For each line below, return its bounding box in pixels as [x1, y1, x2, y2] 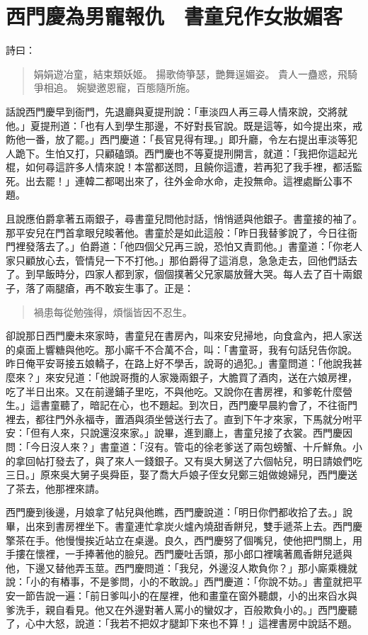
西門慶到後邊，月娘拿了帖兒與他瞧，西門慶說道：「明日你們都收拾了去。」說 [6, 505, 352, 519]
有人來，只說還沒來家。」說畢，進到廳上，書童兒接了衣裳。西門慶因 [40, 425, 352, 440]
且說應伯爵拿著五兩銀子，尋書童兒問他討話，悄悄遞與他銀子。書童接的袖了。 [6, 211, 362, 226]
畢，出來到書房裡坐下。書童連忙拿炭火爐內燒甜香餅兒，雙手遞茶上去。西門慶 [6, 518, 362, 533]
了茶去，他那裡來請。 [6, 481, 105, 495]
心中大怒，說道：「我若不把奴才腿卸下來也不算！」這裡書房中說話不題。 [25, 616, 357, 631]
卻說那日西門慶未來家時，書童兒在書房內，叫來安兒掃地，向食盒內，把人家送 [6, 328, 362, 343]
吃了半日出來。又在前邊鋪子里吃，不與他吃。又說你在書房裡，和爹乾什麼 [6, 383, 343, 398]
